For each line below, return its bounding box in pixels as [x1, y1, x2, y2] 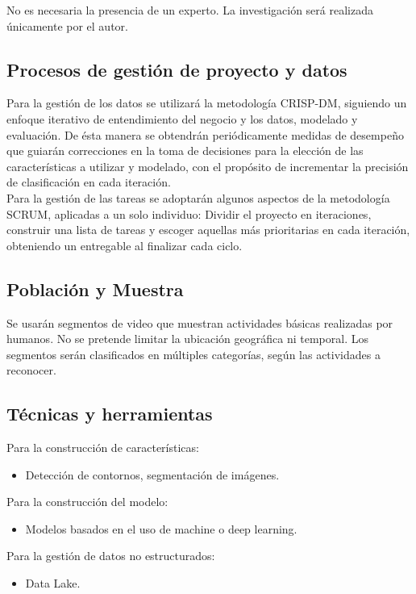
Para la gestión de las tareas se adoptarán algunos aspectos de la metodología [6, 189, 390, 206]
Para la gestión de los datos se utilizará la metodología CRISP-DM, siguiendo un [6, 94, 407, 111]
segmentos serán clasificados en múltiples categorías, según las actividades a [6, 345, 381, 362]
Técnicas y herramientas [6, 401, 213, 426]
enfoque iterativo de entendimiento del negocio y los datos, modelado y [6, 110, 358, 127]
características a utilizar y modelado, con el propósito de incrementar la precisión [6, 157, 409, 174]
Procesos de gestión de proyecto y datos [6, 56, 347, 82]
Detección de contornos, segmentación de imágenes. [25, 466, 280, 483]
